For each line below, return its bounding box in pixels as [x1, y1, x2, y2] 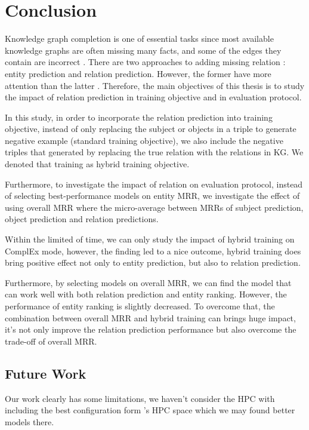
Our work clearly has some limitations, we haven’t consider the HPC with [5, 392, 275, 404]
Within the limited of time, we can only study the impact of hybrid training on [5, 233, 295, 245]
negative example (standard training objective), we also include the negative [5, 134, 283, 146]
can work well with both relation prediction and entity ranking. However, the [5, 288, 287, 300]
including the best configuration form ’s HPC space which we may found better [5, 404, 295, 416]
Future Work [5, 364, 86, 382]
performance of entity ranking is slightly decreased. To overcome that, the [5, 300, 275, 312]
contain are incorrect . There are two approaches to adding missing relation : [5, 56, 286, 68]
